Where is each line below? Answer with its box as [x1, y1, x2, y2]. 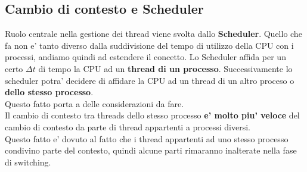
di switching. [5, 155, 51, 168]
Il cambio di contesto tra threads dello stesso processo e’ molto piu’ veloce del [5, 109, 300, 121]
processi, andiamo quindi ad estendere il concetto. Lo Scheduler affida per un [5, 51, 286, 63]
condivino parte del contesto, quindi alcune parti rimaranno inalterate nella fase [5, 144, 297, 157]
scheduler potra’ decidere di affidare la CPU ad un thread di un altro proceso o [5, 74, 294, 86]
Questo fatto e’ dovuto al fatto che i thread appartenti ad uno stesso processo [5, 132, 289, 145]
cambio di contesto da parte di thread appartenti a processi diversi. [5, 120, 250, 133]
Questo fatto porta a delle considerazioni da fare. [5, 97, 184, 110]
